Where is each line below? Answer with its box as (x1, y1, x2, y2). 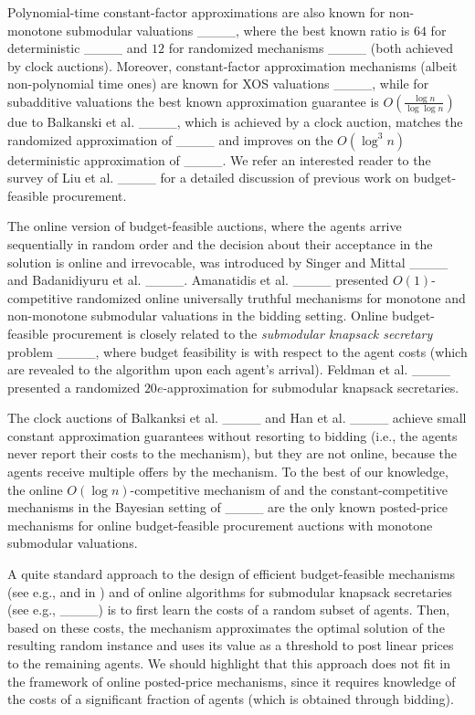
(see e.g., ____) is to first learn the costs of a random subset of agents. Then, (7, 600, 450, 619)
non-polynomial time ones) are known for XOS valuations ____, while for (7, 74, 429, 93)
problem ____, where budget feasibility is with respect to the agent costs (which (7, 342, 468, 361)
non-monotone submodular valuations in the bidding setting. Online (7, 306, 388, 325)
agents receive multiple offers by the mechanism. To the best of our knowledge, (7, 462, 449, 481)
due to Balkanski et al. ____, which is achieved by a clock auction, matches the (7, 111, 463, 131)
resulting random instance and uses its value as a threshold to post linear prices (7, 636, 454, 655)
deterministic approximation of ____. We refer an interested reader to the (7, 150, 431, 169)
